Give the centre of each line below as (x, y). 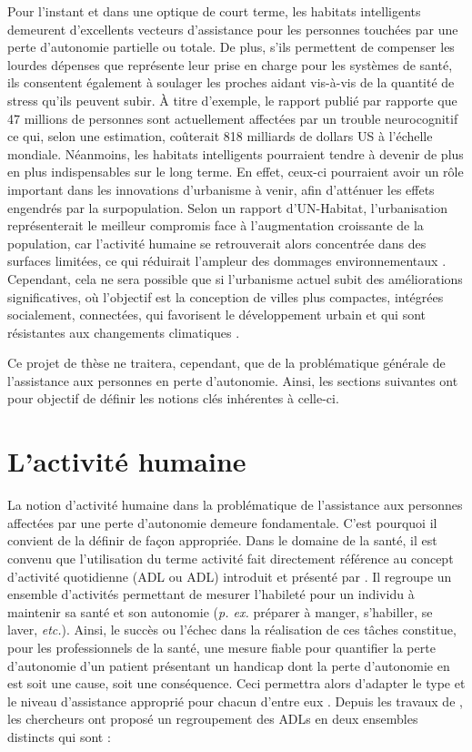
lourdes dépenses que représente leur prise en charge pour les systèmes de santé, (230, 64)
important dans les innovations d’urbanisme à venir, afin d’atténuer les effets (221, 189)
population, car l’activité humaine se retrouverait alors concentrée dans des (217, 243)
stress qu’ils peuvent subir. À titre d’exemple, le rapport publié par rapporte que (232, 100)
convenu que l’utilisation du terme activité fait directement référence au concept (231, 558)
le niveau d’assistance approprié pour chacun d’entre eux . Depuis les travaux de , (235, 701)
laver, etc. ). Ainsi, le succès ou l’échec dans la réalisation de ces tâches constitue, (232, 630)
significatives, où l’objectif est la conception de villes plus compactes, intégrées (226, 296)
